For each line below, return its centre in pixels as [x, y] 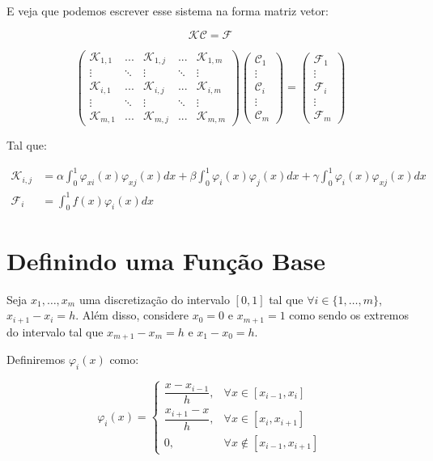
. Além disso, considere [132, 315]
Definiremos [36, 359]
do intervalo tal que [55, 331]
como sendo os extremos [349, 315]
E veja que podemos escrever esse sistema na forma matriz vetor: [168, 11]
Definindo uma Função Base [166, 260]
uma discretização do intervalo [154, 299]
